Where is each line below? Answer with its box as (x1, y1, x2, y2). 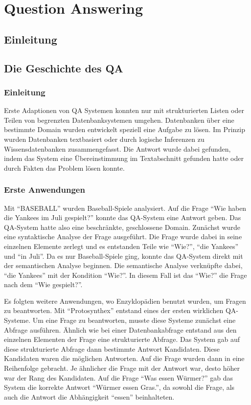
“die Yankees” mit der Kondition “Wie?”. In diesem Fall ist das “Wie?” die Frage (4, 270, 247, 280)
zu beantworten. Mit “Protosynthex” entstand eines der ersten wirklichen (4, 305, 224, 315)
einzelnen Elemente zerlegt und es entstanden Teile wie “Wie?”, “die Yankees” (4, 241, 239, 251)
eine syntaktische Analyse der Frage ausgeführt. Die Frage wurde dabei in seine (4, 231, 242, 242)
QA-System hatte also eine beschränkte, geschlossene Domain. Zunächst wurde (4, 222, 240, 232)
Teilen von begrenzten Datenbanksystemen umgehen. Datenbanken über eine (4, 114, 234, 125)
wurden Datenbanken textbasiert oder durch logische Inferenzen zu (4, 134, 205, 144)
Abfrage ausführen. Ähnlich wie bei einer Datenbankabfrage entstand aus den (4, 324, 237, 335)
